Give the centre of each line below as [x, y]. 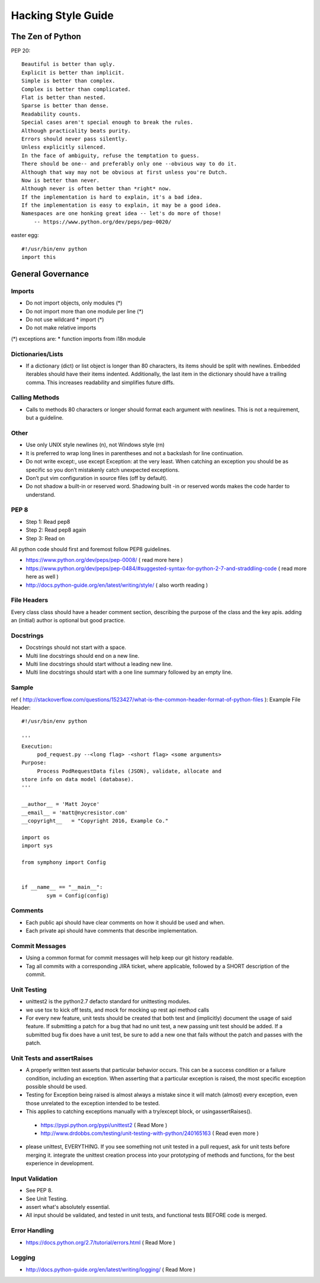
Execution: [37, 746]
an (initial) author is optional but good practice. [68, 620]
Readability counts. [51, 114]
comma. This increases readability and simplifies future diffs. [100, 382]
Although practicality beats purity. [76, 131]
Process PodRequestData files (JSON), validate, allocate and [129, 771]
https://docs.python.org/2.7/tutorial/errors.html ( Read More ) [101, 1242]
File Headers [30, 600]
